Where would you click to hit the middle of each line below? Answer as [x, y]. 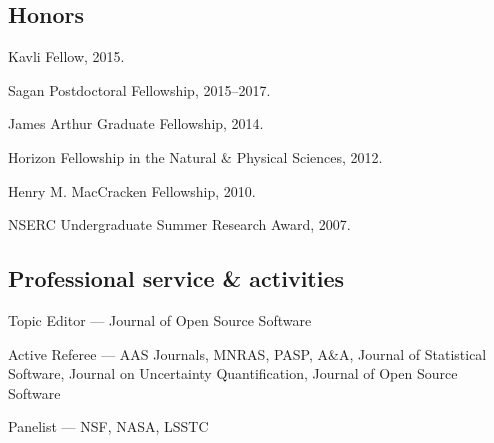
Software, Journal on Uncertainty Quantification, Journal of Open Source [233, 373]
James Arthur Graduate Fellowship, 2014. [136, 123]
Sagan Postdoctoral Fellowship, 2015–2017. [139, 89]
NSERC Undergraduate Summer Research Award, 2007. [179, 224]
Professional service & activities [176, 278]
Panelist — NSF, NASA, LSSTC [108, 426]
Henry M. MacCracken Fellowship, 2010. [132, 190]
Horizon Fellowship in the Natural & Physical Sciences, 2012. [195, 156]
